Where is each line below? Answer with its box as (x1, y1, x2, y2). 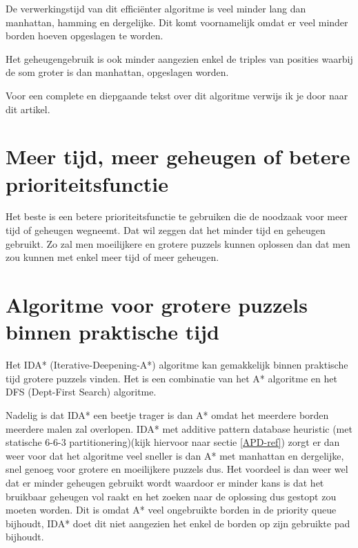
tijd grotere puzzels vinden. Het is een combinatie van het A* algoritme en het (6, 371, 337, 385)
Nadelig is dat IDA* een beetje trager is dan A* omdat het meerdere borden (6, 407, 329, 422)
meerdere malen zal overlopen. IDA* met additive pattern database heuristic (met (6, 421, 352, 436)
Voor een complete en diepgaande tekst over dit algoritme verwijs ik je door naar (6, 88, 348, 102)
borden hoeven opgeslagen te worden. (6, 28, 163, 43)
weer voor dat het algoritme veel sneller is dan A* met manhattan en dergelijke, (6, 448, 344, 462)
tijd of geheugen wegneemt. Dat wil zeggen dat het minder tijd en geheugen (6, 223, 326, 237)
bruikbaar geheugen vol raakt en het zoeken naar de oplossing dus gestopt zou (6, 489, 337, 503)
